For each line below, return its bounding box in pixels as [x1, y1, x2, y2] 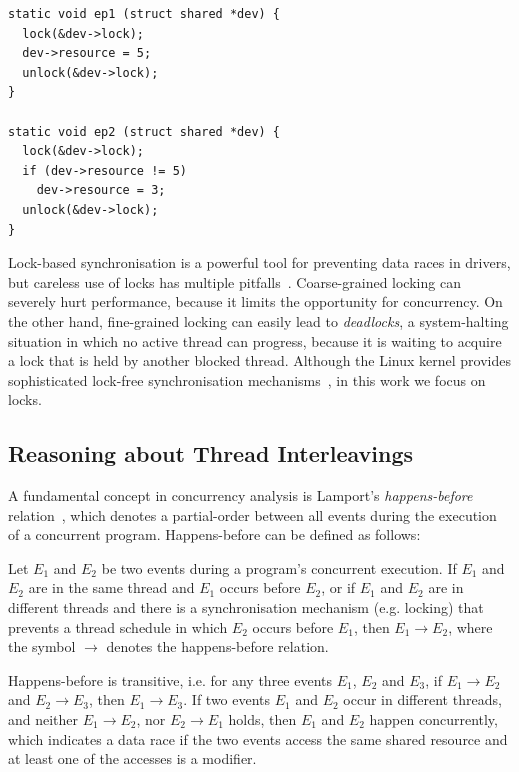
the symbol [8, 636, 76, 657]
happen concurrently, [369, 709, 498, 730]
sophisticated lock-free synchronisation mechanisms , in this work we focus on [8, 369, 486, 390]
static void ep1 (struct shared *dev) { [8, 7, 281, 21]
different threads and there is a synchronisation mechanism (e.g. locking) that [8, 597, 484, 618]
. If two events [183, 689, 271, 710]
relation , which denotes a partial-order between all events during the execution [8, 504, 497, 525]
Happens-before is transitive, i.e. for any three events [8, 669, 333, 690]
